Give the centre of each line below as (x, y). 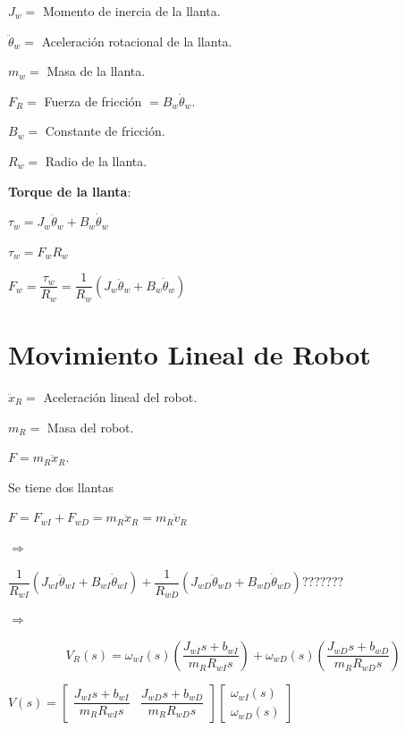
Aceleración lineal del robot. (120, 396)
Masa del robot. (90, 427)
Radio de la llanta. (96, 160)
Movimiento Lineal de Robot (190, 354)
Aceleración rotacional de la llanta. (137, 41)
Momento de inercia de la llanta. (131, 11)
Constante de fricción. (105, 131)
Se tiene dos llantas (61, 487)
